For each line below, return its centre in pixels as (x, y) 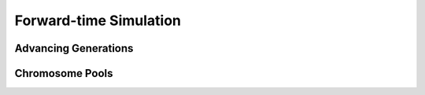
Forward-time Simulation (98, 20)
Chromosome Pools (64, 73)
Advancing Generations (74, 48)
